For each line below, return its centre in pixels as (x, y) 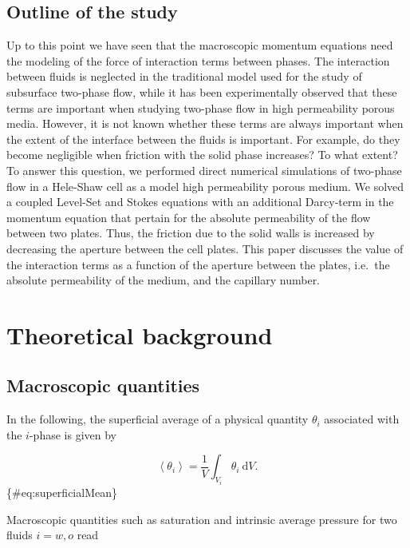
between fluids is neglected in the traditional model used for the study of (184, 76)
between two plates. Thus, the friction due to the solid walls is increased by (191, 233)
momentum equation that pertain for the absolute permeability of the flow (189, 217)
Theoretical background (140, 334)
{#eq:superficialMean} (62, 492)
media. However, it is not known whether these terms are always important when (205, 123)
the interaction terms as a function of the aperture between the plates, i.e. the (198, 264)
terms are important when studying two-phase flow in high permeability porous (201, 107)
